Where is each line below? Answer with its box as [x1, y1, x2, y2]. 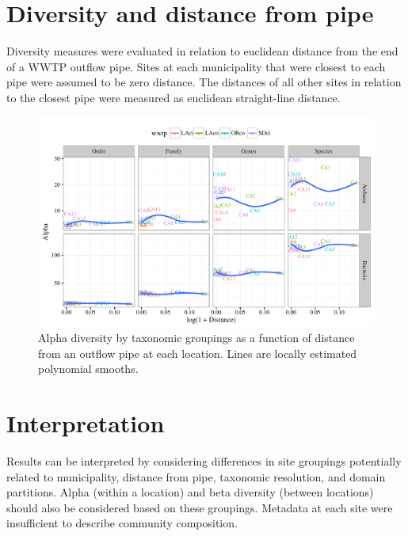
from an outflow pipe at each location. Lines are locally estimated [38, 344, 357, 361]
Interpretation [6, 407, 165, 439]
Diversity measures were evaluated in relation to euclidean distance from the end [6, 43, 398, 59]
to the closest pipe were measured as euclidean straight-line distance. [6, 89, 341, 105]
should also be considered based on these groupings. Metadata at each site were [6, 499, 393, 515]
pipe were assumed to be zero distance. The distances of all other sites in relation [6, 74, 402, 90]
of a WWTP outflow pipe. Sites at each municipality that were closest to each [6, 58, 386, 74]
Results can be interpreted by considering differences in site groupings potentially [6, 453, 402, 469]
